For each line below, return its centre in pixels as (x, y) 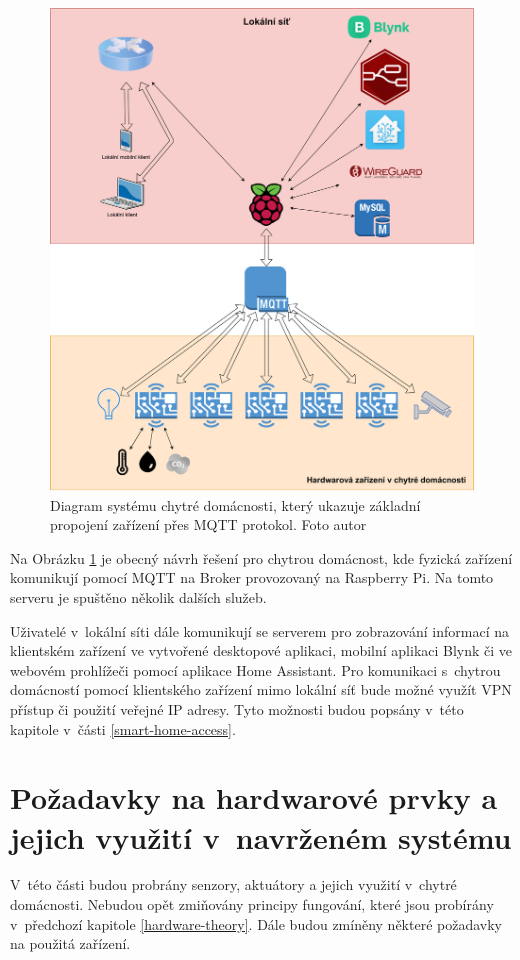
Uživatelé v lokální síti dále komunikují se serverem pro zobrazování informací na (259, 630)
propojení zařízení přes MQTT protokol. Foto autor (208, 524)
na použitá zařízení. (70, 943)
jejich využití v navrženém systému (261, 836)
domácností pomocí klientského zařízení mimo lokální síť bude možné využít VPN (261, 689)
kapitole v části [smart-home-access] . (123, 728)
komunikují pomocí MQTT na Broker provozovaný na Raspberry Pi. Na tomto (252, 577)
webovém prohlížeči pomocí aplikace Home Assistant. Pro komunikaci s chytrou (255, 669)
